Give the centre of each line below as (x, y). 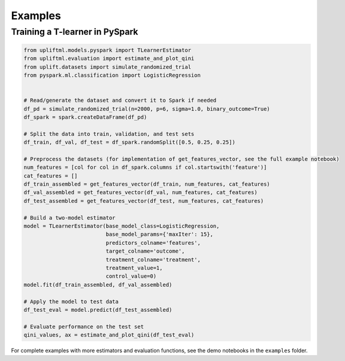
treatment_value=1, (134, 268)
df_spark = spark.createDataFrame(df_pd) (85, 117)
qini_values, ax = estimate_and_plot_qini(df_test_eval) (109, 335)
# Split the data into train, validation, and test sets (109, 134)
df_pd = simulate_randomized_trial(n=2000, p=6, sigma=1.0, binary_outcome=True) (147, 109)
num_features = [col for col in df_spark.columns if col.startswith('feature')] (145, 167)
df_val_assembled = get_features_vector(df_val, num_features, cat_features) (140, 192)
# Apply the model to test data (71, 301)
